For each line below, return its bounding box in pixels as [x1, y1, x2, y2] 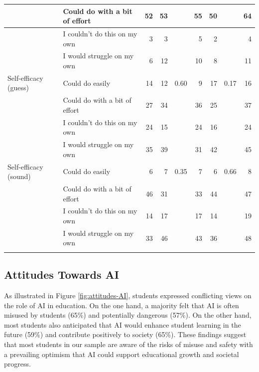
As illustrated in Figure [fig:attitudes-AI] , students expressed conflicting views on [4, 290, 252, 301]
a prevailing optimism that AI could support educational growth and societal [4, 349, 239, 359]
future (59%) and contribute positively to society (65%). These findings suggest [4, 329, 247, 340]
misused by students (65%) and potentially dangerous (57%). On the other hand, [4, 310, 252, 320]
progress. [4, 359, 31, 369]
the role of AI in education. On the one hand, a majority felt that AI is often [4, 300, 239, 310]
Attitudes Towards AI [4, 267, 119, 282]
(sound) [7, 171, 31, 182]
